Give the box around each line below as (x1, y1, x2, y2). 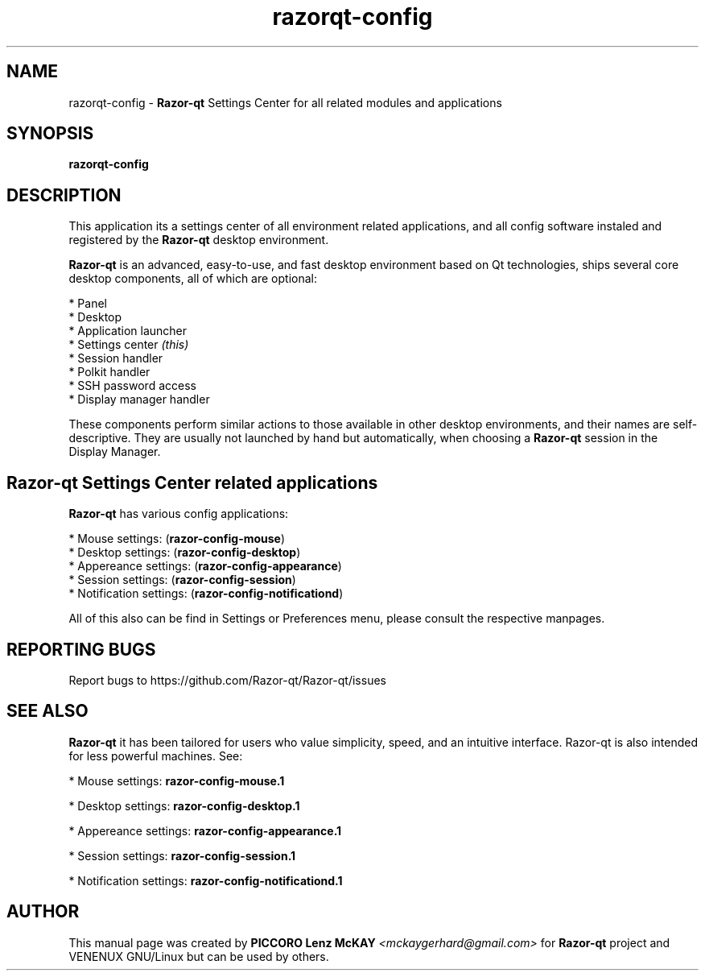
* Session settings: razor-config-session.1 (68, 848, 296, 863)
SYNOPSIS (6, 123, 94, 144)
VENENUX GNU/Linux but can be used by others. (68, 949, 329, 963)
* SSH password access (68, 379, 196, 393)
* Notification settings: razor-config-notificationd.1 (68, 873, 343, 888)
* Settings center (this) (68, 337, 189, 352)
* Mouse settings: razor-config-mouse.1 (68, 773, 285, 788)
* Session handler (68, 351, 163, 366)
